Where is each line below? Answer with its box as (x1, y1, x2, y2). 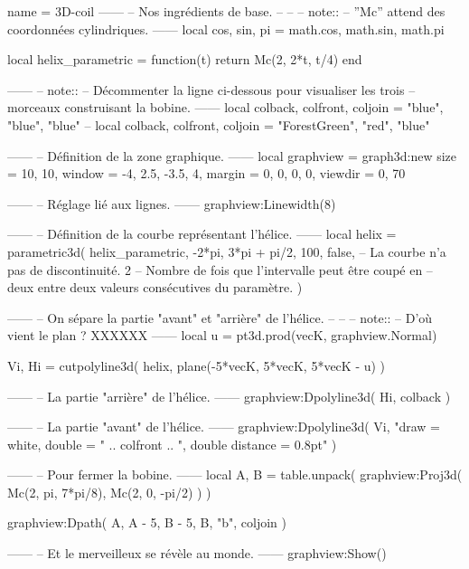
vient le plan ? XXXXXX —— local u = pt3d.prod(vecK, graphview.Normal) (7, 326, 437, 345)
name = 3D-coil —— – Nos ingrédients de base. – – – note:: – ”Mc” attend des (7, 2, 446, 20)
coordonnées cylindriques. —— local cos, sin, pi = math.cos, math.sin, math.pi (7, 19, 445, 38)
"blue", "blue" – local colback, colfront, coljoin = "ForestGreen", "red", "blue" (7, 115, 430, 134)
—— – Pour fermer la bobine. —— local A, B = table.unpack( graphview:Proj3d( (7, 465, 463, 484)
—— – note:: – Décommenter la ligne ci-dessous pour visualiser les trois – (7, 80, 416, 99)
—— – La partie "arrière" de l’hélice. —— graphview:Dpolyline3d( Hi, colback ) (7, 386, 451, 405)
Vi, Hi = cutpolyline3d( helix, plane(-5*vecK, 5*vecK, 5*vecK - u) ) (7, 356, 386, 375)
